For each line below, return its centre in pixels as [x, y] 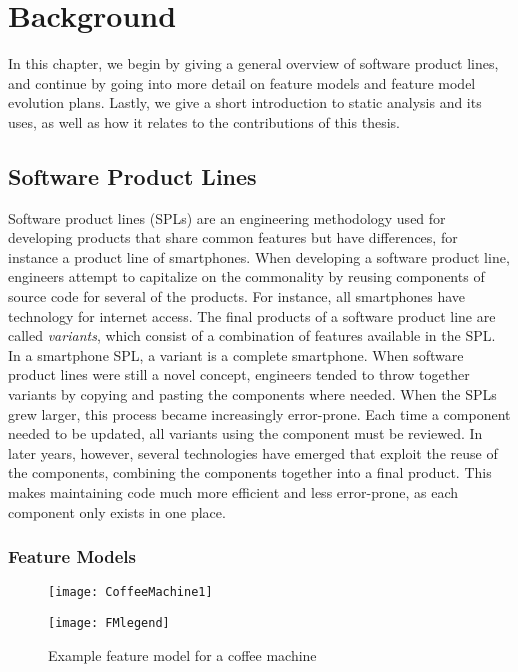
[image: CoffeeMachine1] [130, 592]
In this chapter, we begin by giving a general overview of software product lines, [253, 63]
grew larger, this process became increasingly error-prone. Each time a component [259, 413]
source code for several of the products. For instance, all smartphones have [237, 296]
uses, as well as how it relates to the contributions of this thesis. [204, 121]
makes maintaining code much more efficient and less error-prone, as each [233, 492]
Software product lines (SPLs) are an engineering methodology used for [227, 217]
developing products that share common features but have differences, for [233, 237]
